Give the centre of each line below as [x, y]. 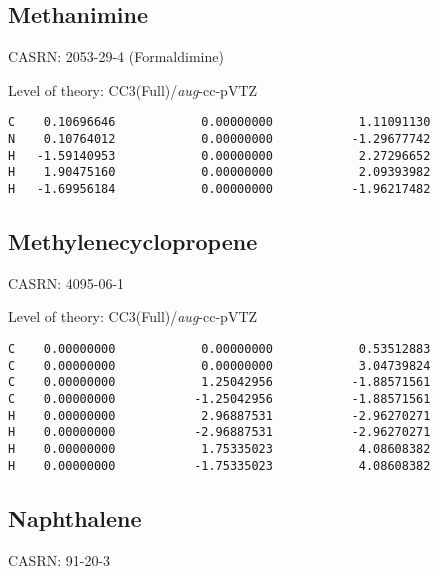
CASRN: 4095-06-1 [66, 282]
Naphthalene [75, 517]
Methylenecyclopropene [133, 241]
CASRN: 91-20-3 [59, 559]
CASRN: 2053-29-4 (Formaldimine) [116, 56]
